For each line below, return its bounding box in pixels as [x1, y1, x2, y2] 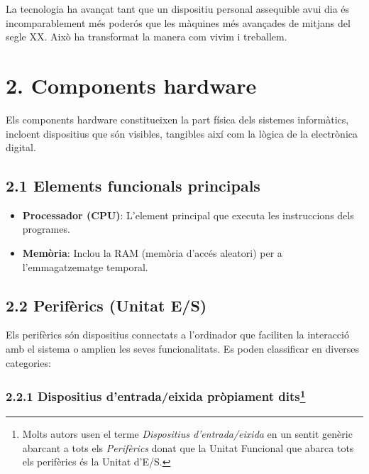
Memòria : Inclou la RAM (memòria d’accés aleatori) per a [22, 246, 282, 260]
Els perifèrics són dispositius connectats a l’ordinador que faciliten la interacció [6, 327, 349, 342]
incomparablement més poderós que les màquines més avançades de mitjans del [6, 15, 351, 30]
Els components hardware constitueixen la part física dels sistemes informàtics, [6, 111, 349, 126]
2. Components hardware [6, 70, 257, 99]
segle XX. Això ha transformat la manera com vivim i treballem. [6, 29, 287, 44]
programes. [22, 221, 70, 236]
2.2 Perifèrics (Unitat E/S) [6, 294, 207, 316]
